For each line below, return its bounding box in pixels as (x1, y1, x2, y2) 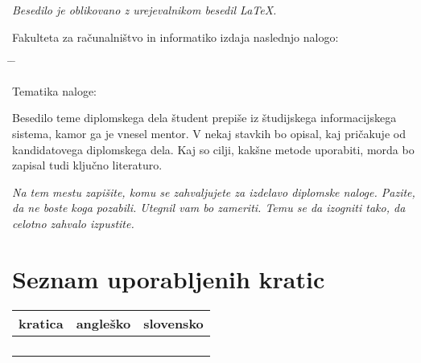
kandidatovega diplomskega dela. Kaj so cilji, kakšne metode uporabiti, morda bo (12, 141, 415, 157)
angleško (76, 313, 131, 332)
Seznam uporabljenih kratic (12, 262, 325, 295)
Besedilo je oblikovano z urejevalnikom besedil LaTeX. (12, 2, 277, 18)
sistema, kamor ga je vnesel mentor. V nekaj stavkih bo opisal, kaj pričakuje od (12, 124, 406, 141)
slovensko (143, 313, 204, 332)
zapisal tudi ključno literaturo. (12, 157, 163, 173)
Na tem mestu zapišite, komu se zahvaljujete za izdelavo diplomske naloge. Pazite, (12, 183, 415, 200)
